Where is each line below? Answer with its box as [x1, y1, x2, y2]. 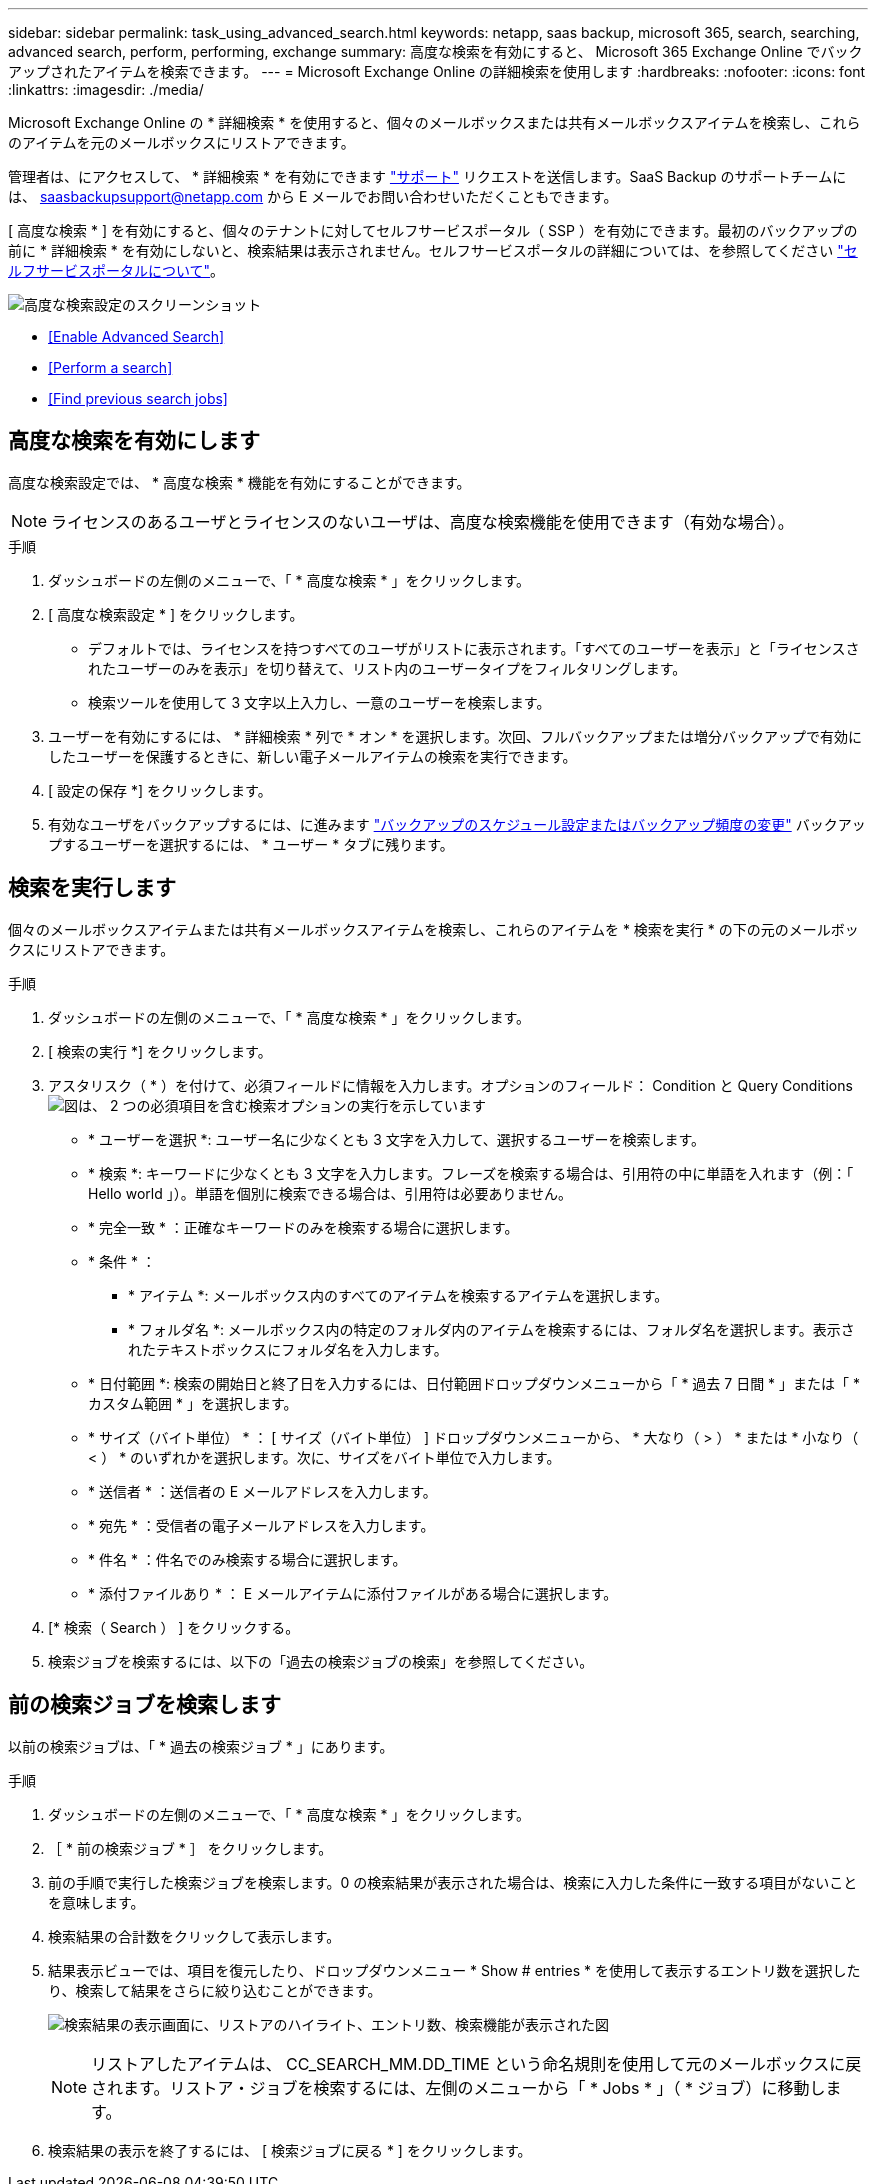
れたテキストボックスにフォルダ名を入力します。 [128, 1340, 448, 1358]
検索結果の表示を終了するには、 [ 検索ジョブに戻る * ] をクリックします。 [48, 2141, 532, 2159]
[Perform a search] [48, 359, 173, 376]
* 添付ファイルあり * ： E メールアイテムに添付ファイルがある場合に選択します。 [88, 1584, 618, 1602]
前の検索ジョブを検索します [8, 1692, 281, 1718]
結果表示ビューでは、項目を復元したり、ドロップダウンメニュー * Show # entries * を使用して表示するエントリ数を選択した [48, 1961, 861, 1979]
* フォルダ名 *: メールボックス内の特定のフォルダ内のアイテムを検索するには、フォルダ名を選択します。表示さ [128, 1320, 855, 1338]
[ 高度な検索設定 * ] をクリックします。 [48, 605, 304, 623]
